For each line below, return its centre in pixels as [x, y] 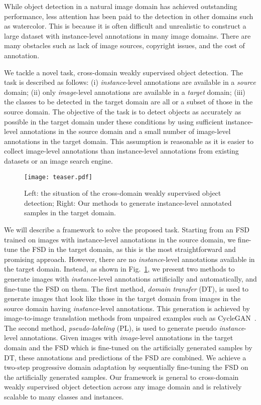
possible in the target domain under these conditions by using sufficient [114, 121]
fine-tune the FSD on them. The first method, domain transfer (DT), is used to [126, 288]
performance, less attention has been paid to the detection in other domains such [129, 16]
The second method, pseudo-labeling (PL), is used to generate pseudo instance [124, 327]
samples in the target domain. [70, 213]
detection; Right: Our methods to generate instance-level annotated [128, 202]
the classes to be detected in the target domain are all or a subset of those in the [128, 102]
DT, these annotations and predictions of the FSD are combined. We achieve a [125, 357]
